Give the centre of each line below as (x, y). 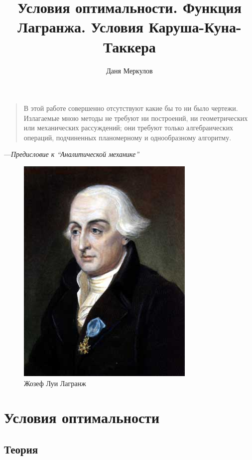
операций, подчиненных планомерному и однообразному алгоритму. (127, 137)
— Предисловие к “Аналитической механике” (72, 154)
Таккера (129, 46)
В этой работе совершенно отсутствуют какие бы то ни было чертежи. (131, 108)
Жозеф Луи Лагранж (55, 383)
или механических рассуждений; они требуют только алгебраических (128, 128)
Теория (21, 449)
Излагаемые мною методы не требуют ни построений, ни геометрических (136, 118)
